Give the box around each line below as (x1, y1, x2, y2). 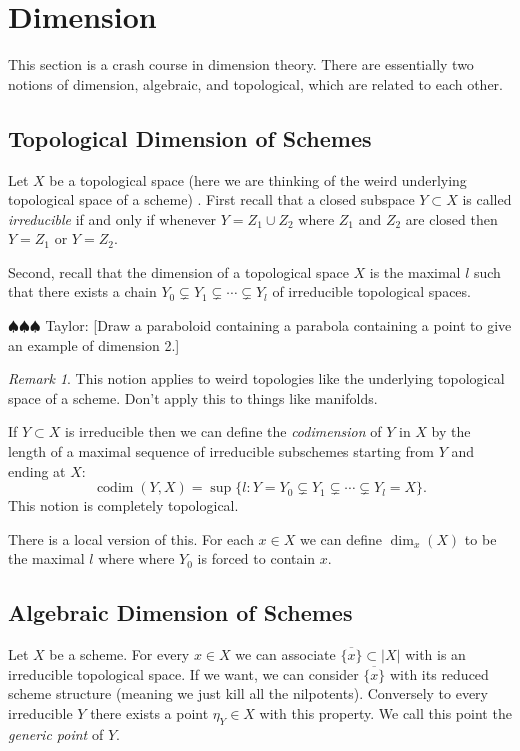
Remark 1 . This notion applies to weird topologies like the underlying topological (8, 368, 505, 389)
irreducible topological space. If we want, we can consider (8, 663, 359, 684)
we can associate (235, 644, 336, 665)
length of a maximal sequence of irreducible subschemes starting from (8, 441, 434, 462)
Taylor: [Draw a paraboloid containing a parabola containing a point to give (45, 315, 512, 336)
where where (98, 548, 175, 569)
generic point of (8, 723, 104, 744)
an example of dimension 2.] (8, 334, 180, 355)
